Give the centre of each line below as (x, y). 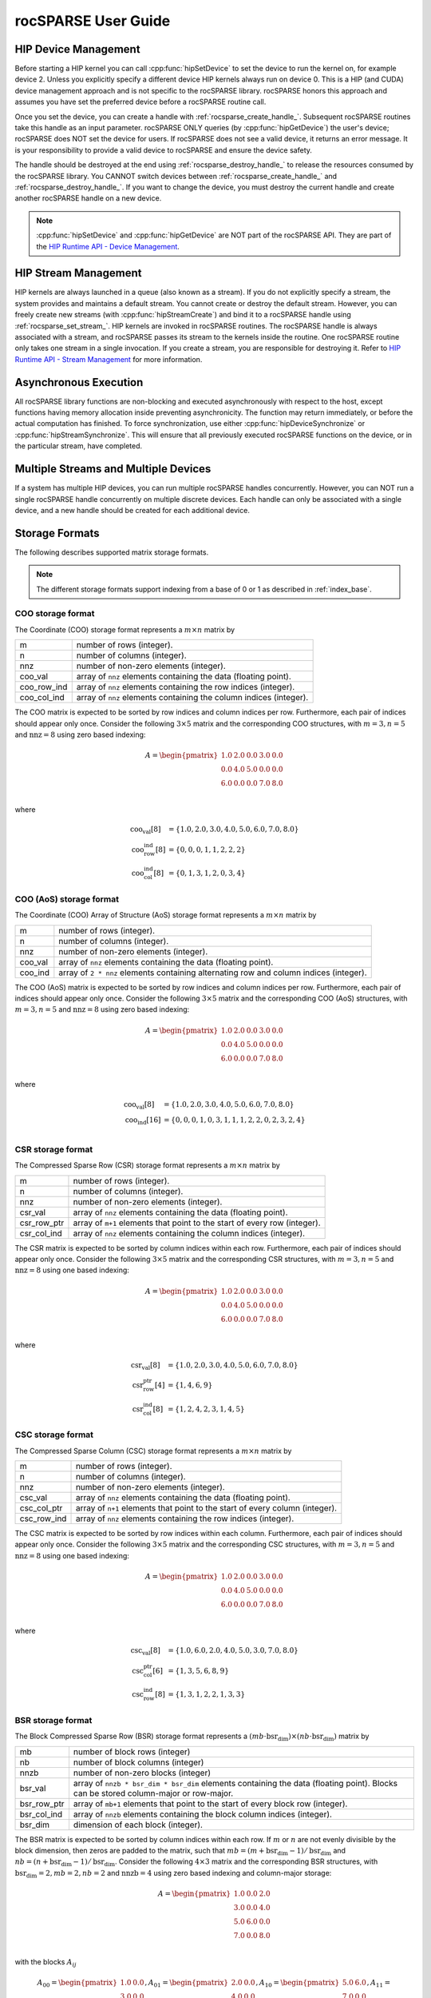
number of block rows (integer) (132, 1752)
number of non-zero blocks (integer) (142, 1773)
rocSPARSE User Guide (93, 21)
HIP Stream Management (78, 273)
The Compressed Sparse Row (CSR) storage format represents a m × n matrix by (148, 1165)
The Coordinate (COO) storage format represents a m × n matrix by (125, 629)
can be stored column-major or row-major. (153, 1793)
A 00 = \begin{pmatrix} (77, 1984)
